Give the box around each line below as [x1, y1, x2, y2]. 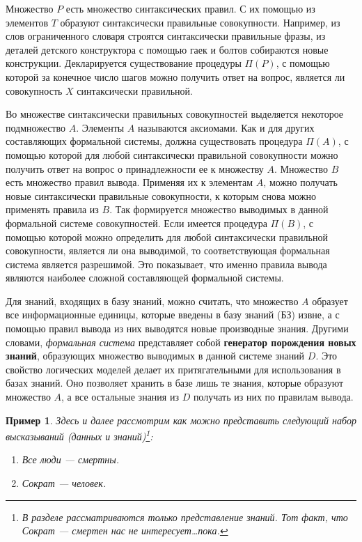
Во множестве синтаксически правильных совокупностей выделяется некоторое [6, 107, 344, 121]
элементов [6, 15, 49, 29]
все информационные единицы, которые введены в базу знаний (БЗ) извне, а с [6, 307, 340, 322]
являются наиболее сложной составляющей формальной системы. [6, 270, 284, 285]
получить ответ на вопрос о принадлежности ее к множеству [6, 161, 264, 176]
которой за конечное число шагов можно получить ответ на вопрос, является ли [6, 69, 345, 84]
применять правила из [6, 202, 99, 217]
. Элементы [76, 120, 125, 134]
